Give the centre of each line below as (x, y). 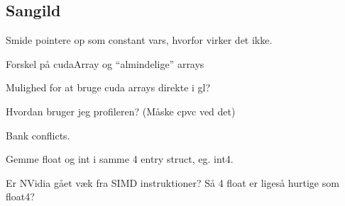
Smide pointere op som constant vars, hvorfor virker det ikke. (139, 40)
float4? (20, 196)
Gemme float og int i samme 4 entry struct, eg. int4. (120, 159)
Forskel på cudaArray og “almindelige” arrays (105, 63)
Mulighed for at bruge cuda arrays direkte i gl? (108, 87)
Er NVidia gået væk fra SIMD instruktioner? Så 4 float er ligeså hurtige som (172, 182)
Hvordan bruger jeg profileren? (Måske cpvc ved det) (121, 111)
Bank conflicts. (38, 135)
